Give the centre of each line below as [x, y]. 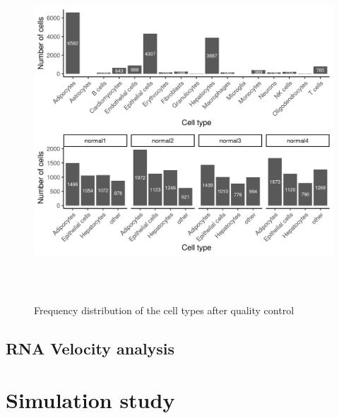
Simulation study [90, 400]
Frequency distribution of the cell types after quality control [164, 310]
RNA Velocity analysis [90, 348]
